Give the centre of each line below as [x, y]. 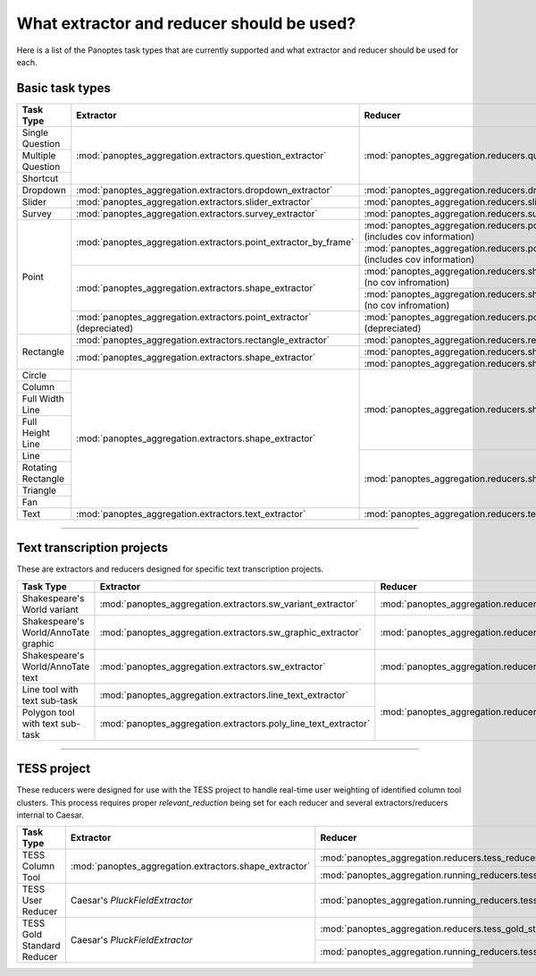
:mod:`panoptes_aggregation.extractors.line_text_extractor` [224, 695]
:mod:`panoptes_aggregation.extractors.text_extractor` [191, 513]
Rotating [40, 467]
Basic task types [64, 88]
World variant [50, 609]
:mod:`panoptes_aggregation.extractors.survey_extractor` [197, 213]
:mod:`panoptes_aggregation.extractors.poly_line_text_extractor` [235, 723]
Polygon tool [48, 712]
